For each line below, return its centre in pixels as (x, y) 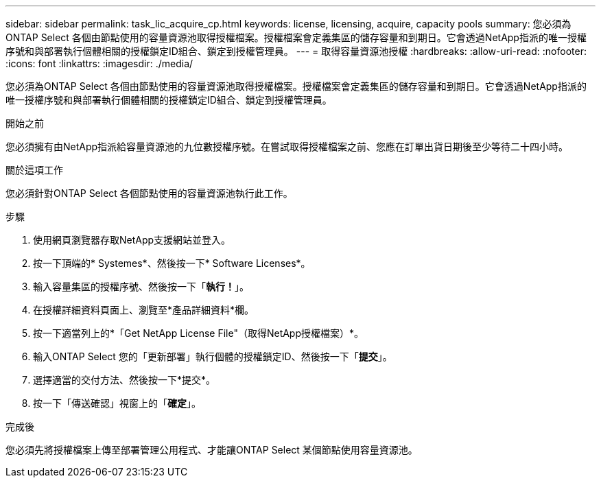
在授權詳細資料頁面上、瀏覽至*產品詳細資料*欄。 (144, 310)
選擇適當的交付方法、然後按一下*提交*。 (125, 380)
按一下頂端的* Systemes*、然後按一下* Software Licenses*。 (172, 263)
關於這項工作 (34, 170)
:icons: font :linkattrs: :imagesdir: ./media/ (99, 63)
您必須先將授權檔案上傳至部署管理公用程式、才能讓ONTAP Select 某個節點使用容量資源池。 (212, 450)
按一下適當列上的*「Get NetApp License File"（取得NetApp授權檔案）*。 (199, 333)
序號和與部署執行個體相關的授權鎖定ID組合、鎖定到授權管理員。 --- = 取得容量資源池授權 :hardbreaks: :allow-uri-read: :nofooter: (296, 51)
